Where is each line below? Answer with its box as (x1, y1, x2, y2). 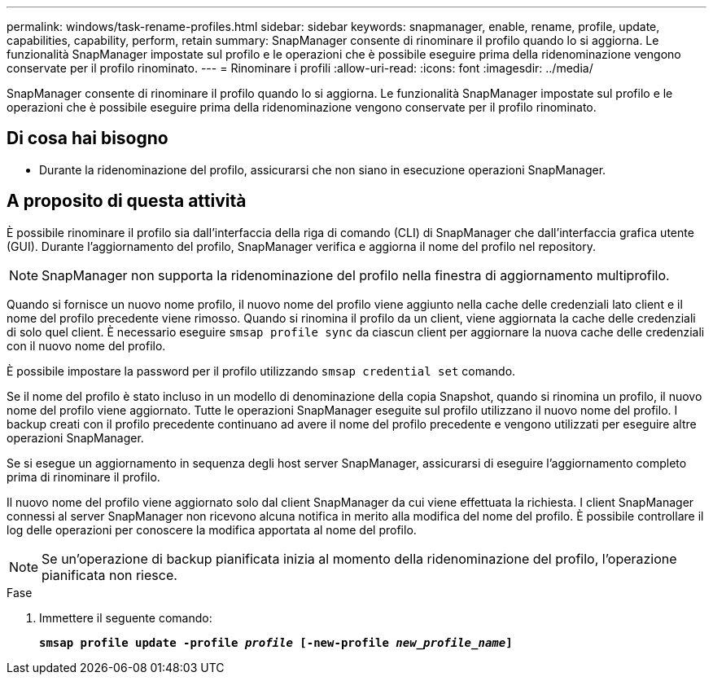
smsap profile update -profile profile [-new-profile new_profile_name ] (39, 635, 513, 649)
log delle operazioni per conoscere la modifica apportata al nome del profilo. (7, 522, 417, 537)
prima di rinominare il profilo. (7, 469, 160, 484)
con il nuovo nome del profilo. (7, 338, 166, 353)
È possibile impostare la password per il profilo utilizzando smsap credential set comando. (7, 363, 516, 378)
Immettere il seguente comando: (39, 610, 212, 625)
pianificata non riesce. (42, 566, 177, 583)
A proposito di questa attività (7, 191, 247, 212)
